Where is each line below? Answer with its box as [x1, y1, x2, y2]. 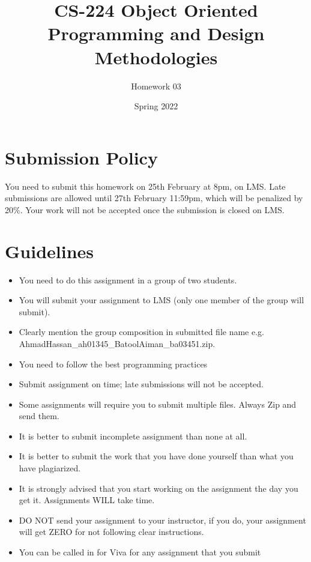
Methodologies [94, 44, 218, 69]
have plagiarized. [19, 462, 81, 474]
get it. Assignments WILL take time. [19, 494, 155, 506]
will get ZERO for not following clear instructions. [19, 525, 204, 538]
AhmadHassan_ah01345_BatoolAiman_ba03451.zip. [19, 337, 216, 349]
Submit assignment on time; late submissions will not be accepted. [19, 378, 264, 390]
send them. [19, 409, 59, 422]
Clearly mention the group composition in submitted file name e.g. [19, 325, 264, 338]
